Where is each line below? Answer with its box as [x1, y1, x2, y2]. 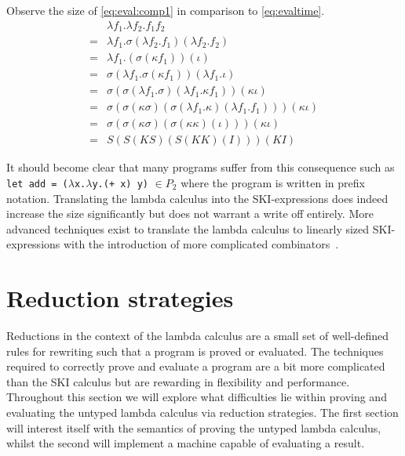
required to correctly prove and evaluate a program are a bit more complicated [6, 358, 385, 375]
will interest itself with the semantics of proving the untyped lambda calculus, [6, 419, 381, 436]
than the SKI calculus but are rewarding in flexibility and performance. [6, 373, 350, 389]
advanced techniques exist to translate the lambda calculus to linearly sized [6, 220, 370, 237]
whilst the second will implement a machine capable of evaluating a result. [6, 435, 365, 451]
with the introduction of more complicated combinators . [63, 236, 339, 252]
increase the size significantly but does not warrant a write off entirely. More [6, 205, 374, 222]
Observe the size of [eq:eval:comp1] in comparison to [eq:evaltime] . [6, 2, 325, 18]
